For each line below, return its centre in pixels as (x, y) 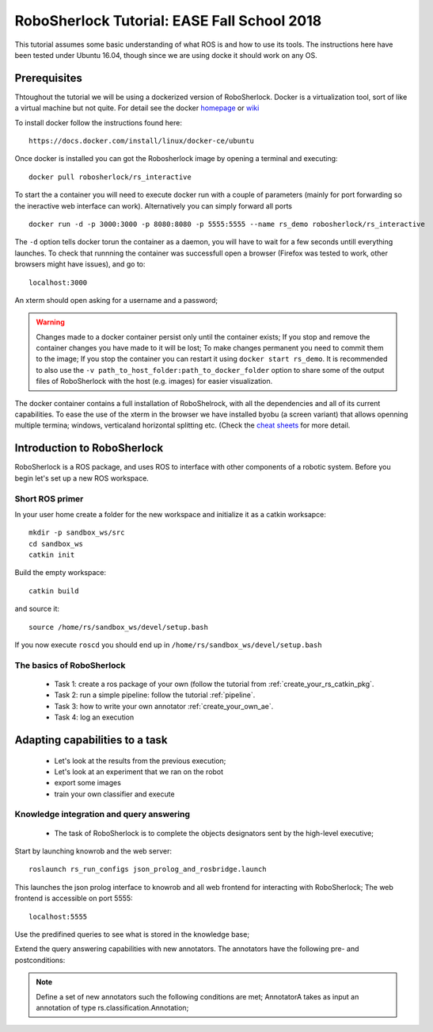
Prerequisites (48, 78)
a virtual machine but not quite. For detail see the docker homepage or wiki (137, 108)
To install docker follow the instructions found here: (98, 122)
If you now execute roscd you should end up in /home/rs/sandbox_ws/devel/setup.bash (168, 645)
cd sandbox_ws (56, 544)
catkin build (54, 591)
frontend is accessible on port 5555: (74, 898)
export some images (88, 783)
